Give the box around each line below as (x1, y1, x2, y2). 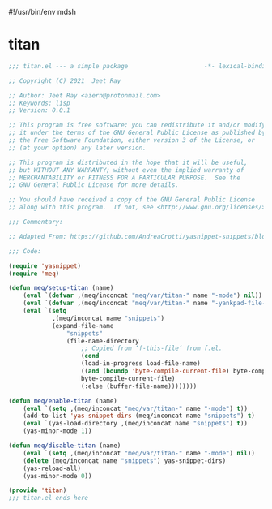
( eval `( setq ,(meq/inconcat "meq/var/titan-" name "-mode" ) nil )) (23, 449, 255, 457)
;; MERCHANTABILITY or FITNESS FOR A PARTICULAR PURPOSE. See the (8, 174, 241, 182)
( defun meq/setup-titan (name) (8, 284, 114, 292)
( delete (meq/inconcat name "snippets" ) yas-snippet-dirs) (23, 456, 227, 465)
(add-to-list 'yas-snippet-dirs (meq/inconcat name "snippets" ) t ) (23, 412, 255, 421)
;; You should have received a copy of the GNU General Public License (8, 196, 255, 204)
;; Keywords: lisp (8, 99, 70, 107)
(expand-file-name (51, 321, 114, 330)
